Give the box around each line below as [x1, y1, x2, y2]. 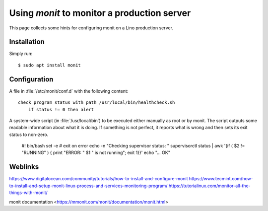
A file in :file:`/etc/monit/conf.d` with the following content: [9, 88, 129, 94]
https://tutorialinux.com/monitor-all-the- [168, 183, 251, 189]
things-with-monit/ [9, 190, 48, 196]
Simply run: [9, 51, 33, 57]
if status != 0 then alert [28, 107, 94, 112]
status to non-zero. [9, 132, 49, 138]
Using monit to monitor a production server [9, 7, 191, 18]
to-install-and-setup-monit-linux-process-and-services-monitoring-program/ [9, 183, 168, 189]
